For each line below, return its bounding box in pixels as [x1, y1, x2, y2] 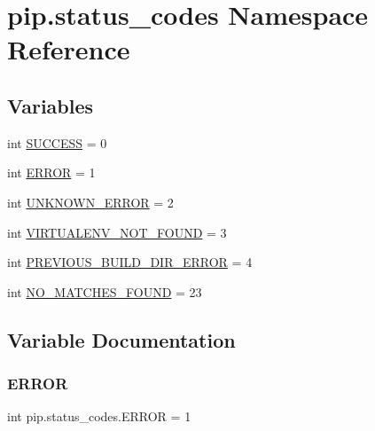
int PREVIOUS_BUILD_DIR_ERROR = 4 [7, 253, 253, 271]
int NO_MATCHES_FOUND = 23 [7, 282, 202, 301]
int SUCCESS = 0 [7, 133, 107, 152]
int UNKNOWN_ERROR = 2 [7, 192, 174, 211]
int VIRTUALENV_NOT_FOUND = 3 [7, 223, 227, 241]
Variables [7, 91, 94, 119]
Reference [7, 31, 130, 67]
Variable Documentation [7, 325, 236, 353]
